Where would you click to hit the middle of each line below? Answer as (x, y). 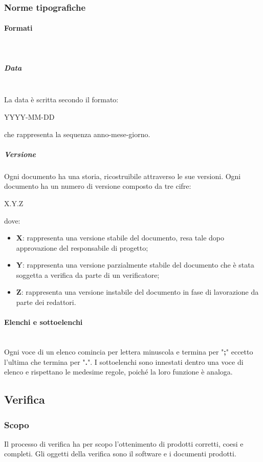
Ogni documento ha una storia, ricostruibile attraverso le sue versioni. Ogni (123, 176)
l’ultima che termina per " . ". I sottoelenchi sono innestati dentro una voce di (124, 361)
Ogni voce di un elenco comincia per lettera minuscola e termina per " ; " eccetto (129, 352)
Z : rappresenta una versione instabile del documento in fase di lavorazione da (137, 292)
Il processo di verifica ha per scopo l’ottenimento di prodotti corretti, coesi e (124, 443)
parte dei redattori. (46, 302)
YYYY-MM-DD (29, 116)
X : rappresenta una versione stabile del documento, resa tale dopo (120, 238)
